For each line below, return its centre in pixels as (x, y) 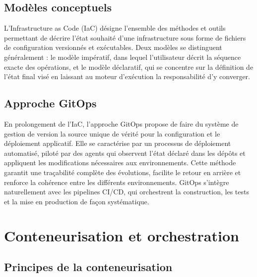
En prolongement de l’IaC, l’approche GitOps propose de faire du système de (121, 123)
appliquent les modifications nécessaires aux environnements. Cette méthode (120, 162)
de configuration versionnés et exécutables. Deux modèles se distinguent (113, 47)
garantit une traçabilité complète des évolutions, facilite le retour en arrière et (123, 172)
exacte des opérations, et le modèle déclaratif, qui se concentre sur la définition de (129, 67)
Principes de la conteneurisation (88, 267)
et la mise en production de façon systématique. (77, 201)
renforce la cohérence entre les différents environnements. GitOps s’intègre (117, 182)
